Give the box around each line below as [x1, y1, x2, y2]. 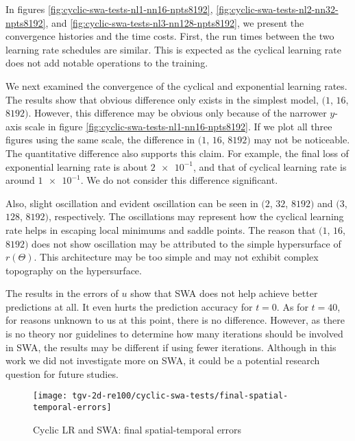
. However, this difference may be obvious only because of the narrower [28, 106, 327, 120]
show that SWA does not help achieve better [130, 286, 318, 300]
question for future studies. [5, 366, 119, 381]
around [5, 173, 35, 187]
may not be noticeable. [254, 132, 350, 147]
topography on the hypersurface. [5, 263, 142, 277]
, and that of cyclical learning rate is [193, 159, 347, 174]
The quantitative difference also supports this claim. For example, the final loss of [5, 145, 349, 160]
